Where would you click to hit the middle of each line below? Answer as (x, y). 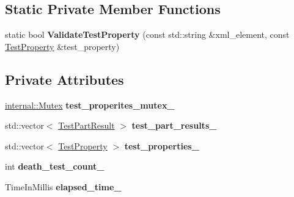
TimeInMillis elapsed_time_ (63, 186)
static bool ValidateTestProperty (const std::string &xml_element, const (147, 34)
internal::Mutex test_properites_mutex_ (90, 105)
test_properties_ (162, 145)
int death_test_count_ (55, 166)
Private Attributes (64, 79)
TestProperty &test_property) (62, 46)
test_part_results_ (174, 125)
